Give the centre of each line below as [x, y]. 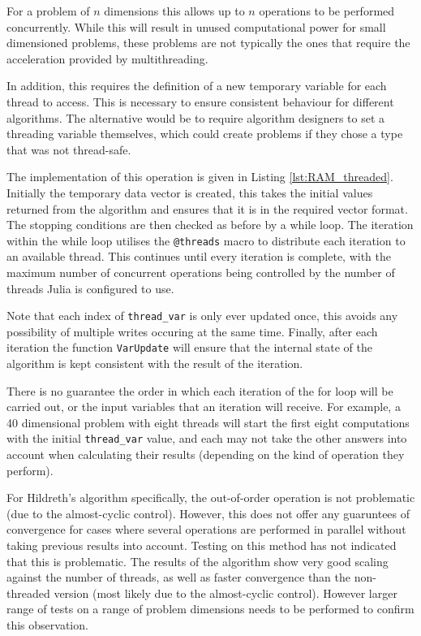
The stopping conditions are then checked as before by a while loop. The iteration [210, 225]
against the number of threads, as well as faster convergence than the [179, 577]
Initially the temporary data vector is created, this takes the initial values [190, 192]
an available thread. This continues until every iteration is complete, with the [199, 256]
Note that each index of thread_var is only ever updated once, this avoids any [202, 316]
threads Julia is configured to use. [90, 288]
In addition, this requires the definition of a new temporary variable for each [197, 86]
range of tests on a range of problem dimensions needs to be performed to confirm [210, 609]
